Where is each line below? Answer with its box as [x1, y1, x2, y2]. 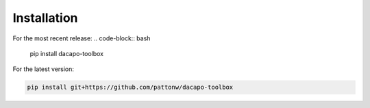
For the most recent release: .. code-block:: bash [12, 34, 151, 42]
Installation [12, 10, 78, 25]
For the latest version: [12, 65, 75, 73]
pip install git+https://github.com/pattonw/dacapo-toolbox [27, 83, 234, 92]
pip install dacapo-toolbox [29, 49, 104, 57]
